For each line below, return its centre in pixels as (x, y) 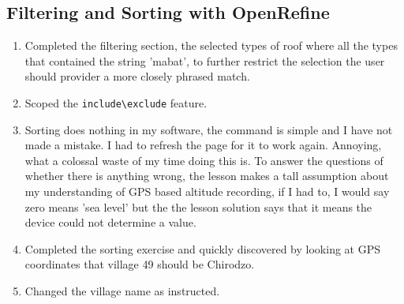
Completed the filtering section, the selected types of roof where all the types (211, 45)
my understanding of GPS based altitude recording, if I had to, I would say (207, 191)
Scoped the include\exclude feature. (116, 102)
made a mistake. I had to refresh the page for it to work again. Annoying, (203, 145)
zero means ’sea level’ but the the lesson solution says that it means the (198, 206)
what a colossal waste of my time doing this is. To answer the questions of (204, 160)
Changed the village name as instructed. (122, 290)
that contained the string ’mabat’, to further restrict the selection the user (205, 60)
